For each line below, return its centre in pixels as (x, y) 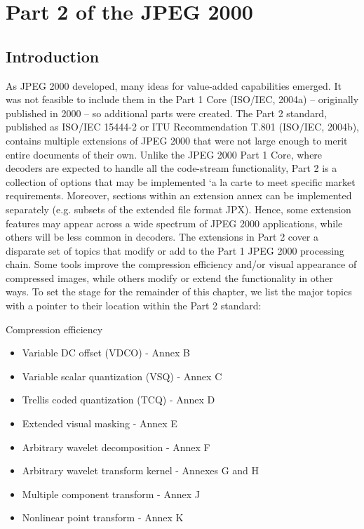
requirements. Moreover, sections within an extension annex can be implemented (179, 195)
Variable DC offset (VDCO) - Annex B (106, 353)
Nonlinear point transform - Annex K (103, 517)
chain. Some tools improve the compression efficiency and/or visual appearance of (181, 264)
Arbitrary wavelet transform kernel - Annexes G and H (141, 470)
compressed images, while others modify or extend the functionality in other (169, 277)
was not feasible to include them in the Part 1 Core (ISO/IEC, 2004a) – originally (182, 99)
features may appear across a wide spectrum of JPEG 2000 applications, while (174, 223)
